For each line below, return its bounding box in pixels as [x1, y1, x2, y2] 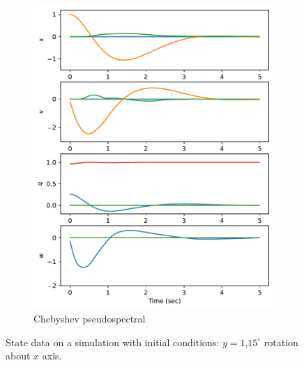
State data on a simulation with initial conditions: [6, 334, 220, 349]
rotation [264, 334, 298, 349]
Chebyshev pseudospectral [33, 311, 146, 326]
